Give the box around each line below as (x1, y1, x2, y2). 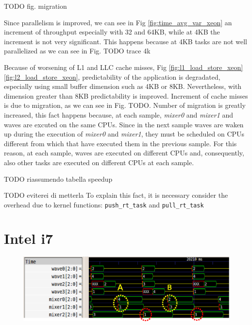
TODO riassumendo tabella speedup (4, 173, 113, 184)
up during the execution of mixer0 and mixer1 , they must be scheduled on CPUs (4, 129, 245, 139)
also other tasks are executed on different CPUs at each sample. (4, 157, 194, 167)
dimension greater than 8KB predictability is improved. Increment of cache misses (4, 90, 248, 101)
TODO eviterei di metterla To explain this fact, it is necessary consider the (4, 190, 228, 200)
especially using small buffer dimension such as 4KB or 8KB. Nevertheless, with (4, 81, 242, 91)
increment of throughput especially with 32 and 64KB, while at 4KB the (4, 27, 220, 37)
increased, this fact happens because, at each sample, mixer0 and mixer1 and (4, 109, 234, 120)
